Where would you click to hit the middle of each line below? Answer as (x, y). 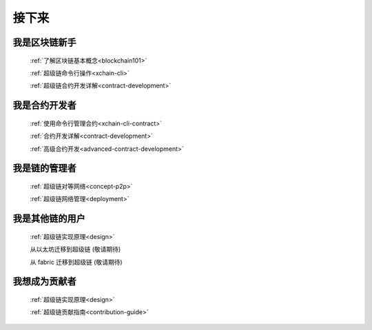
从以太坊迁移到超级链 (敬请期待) (75, 249)
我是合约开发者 (44, 106)
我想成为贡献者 (44, 281)
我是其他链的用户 (49, 219)
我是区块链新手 (44, 42)
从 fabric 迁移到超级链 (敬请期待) (76, 262)
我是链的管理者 (44, 168)
